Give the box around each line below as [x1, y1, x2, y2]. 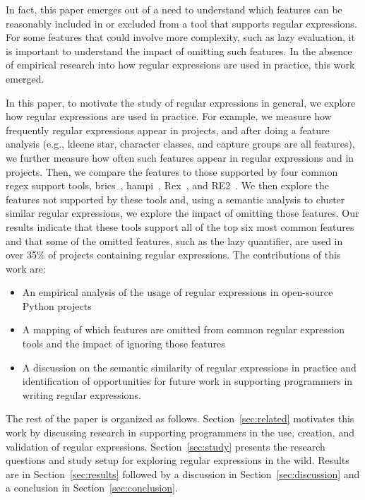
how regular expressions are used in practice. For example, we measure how [6, 109, 332, 124]
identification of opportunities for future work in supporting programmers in [22, 374, 353, 388]
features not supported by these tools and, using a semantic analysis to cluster [6, 191, 345, 206]
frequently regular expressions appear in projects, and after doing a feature [6, 122, 330, 137]
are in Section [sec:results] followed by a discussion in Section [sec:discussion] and [6, 466, 360, 481]
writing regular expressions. [22, 387, 141, 402]
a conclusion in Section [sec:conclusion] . [6, 480, 178, 495]
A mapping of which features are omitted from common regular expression [22, 322, 345, 337]
